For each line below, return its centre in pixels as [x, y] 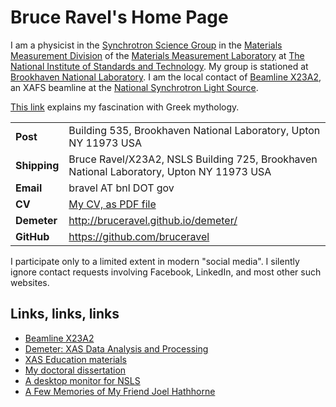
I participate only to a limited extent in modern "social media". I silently [155, 261]
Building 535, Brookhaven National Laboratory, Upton [194, 130]
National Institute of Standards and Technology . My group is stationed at [159, 66]
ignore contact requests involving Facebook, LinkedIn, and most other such [166, 272]
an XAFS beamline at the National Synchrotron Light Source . [134, 87]
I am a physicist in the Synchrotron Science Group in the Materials [146, 45]
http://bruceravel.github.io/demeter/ [153, 220]
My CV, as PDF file [112, 204]
